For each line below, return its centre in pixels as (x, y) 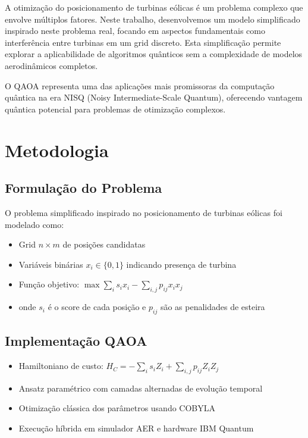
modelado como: (34, 224)
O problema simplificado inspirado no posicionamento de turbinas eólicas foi (144, 212)
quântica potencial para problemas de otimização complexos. (115, 109)
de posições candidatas (104, 244)
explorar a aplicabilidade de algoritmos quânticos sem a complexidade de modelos (154, 54)
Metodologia (57, 150)
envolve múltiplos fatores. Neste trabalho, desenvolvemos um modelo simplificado (153, 19)
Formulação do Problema (84, 188)
